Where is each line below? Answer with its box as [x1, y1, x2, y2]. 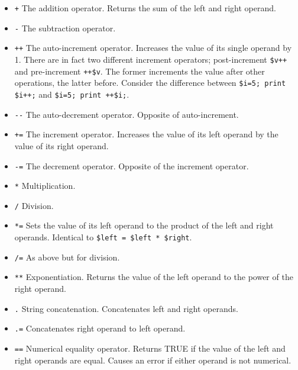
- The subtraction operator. [14, 21, 116, 34]
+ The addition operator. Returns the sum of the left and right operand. [14, 2, 276, 14]
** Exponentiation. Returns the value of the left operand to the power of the [14, 271, 293, 283]
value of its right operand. [14, 139, 109, 152]
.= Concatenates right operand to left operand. [14, 322, 186, 334]
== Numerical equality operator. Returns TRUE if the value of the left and [14, 342, 286, 354]
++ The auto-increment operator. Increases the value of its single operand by [14, 41, 292, 54]
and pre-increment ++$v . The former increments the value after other [14, 65, 265, 77]
